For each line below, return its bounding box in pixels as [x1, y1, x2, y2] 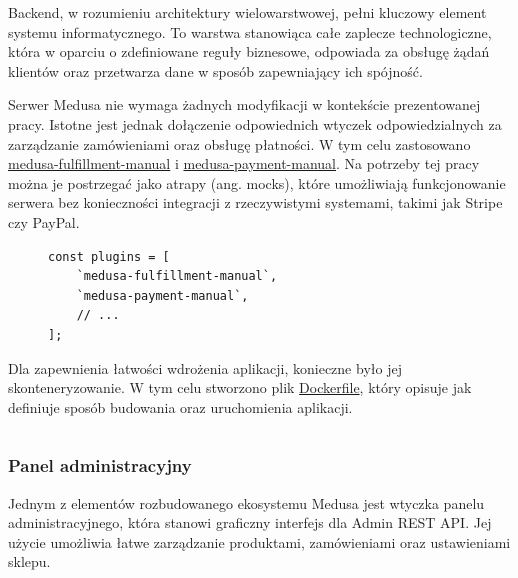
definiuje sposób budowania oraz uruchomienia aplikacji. [8, 396, 353, 417]
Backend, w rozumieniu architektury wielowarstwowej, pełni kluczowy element [8, 2, 487, 22]
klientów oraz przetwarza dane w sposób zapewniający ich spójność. [8, 60, 423, 81]
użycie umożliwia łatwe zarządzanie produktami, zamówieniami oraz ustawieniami [8, 531, 511, 552]
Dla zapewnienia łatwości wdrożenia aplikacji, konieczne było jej [8, 357, 402, 378]
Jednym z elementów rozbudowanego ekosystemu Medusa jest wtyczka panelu [8, 492, 485, 513]
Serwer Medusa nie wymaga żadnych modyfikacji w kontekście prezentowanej [8, 94, 481, 115]
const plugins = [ [48, 249, 170, 264]
